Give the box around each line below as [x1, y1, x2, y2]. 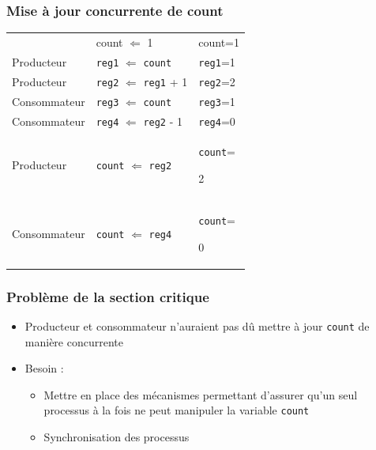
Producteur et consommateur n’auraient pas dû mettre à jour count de [24, 317, 370, 334]
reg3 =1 [198, 93, 235, 109]
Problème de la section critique [6, 286, 209, 306]
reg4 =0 [198, 112, 235, 129]
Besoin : [24, 360, 64, 376]
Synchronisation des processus [43, 429, 190, 444]
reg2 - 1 [143, 112, 183, 129]
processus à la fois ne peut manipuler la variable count [43, 402, 310, 418]
